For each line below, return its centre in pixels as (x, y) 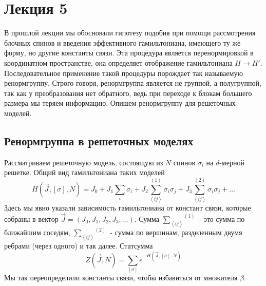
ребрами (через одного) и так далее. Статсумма (79, 245)
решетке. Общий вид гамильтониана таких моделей (84, 172)
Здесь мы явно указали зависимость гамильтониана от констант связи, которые (128, 207)
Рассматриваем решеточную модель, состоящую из (84, 162)
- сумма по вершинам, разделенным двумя (176, 232)
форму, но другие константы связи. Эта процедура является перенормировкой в (129, 53)
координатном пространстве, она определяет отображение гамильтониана (118, 62)
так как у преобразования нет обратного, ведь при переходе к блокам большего (128, 93)
